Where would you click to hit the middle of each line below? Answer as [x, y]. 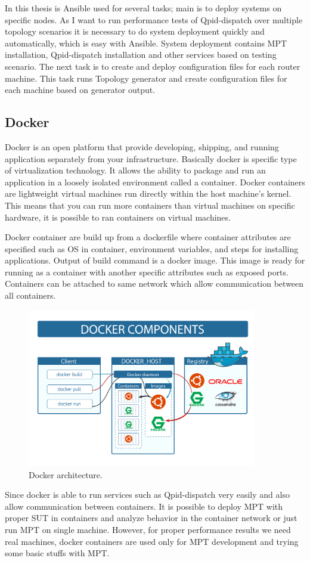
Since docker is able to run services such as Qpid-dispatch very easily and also [147, 495]
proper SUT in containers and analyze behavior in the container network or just [151, 518]
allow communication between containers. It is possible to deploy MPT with [144, 506]
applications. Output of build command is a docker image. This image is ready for [155, 260]
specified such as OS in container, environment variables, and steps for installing [152, 248]
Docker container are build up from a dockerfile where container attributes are [148, 237]
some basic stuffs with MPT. [57, 553]
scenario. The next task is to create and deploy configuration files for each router [153, 66]
